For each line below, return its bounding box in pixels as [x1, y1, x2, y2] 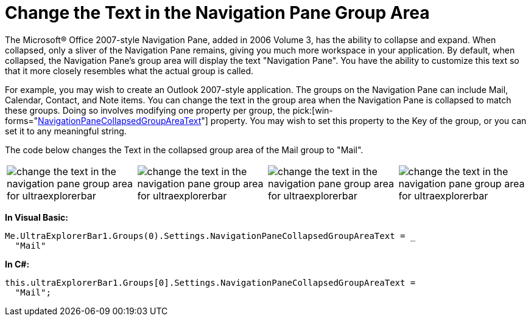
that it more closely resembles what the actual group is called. [5, 65, 254, 76]
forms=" [5, 115, 38, 126]
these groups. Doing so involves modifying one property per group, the [5, 105, 290, 116]
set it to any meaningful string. [5, 125, 127, 136]
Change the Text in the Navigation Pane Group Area [5, 2, 430, 23]
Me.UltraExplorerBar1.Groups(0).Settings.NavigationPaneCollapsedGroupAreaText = [5, 230, 406, 241]
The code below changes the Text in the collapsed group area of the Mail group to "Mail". [5, 144, 364, 155]
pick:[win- [292, 105, 333, 116]
